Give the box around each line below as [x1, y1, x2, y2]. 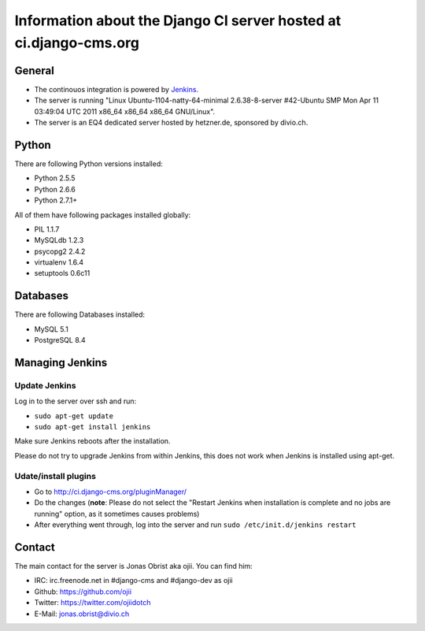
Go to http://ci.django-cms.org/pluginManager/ [34, 487, 187, 496]
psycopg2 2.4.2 [34, 247, 86, 256]
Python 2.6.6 [34, 184, 76, 194]
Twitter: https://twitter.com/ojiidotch [34, 598, 151, 607]
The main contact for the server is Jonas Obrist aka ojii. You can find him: [14, 562, 253, 571]
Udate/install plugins [14, 470, 96, 481]
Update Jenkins [14, 380, 76, 391]
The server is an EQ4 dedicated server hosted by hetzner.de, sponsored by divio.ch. [34, 118, 309, 128]
